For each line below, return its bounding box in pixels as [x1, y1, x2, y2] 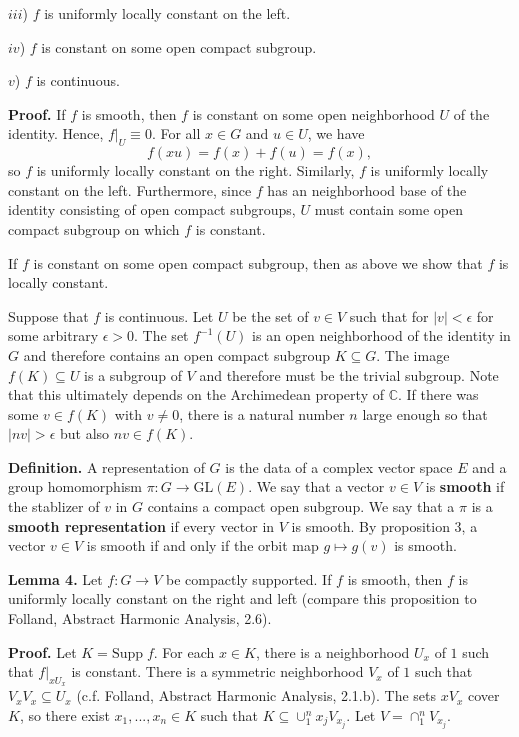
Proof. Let [8, 641, 77, 662]
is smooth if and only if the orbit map [86, 535, 319, 556]
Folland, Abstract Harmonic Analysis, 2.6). [8, 608, 272, 629]
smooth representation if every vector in [8, 515, 275, 536]
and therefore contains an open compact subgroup [23, 344, 331, 365]
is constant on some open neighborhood [192, 103, 435, 124]
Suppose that [8, 305, 89, 326]
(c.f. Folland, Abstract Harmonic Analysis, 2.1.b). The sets [76, 685, 437, 706]
